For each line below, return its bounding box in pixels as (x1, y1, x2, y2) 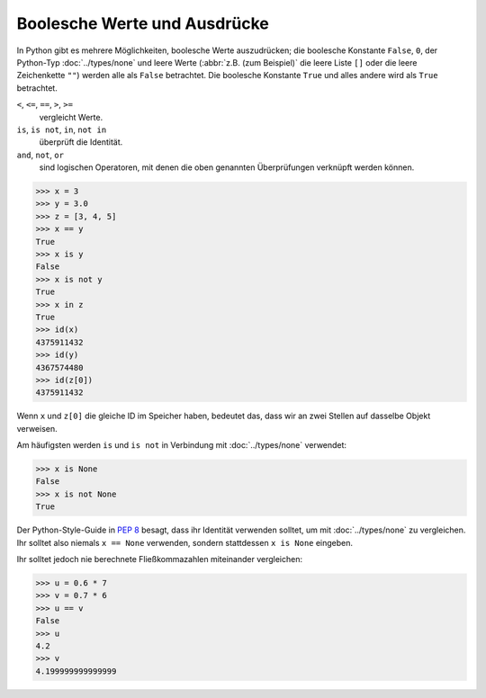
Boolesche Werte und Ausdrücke (16, 13, 270, 33)
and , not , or (16, 149, 65, 160)
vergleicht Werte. (39, 112, 103, 122)
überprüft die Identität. (39, 137, 123, 148)
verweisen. (16, 423, 58, 434)
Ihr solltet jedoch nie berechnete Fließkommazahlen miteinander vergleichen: (16, 553, 303, 564)
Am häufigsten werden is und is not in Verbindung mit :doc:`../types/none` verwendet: (16, 440, 346, 451)
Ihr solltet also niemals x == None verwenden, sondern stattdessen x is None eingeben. (16, 537, 354, 548)
